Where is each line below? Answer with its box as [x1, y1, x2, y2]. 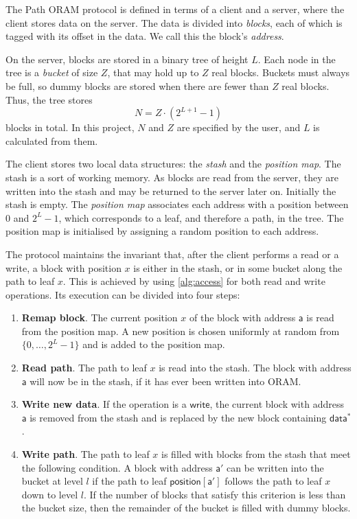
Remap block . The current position [21, 310, 178, 325]
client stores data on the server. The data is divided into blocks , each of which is [5, 15, 343, 30]
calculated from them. [5, 133, 98, 148]
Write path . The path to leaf [21, 447, 150, 461]
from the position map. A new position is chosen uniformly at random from [21, 323, 340, 338]
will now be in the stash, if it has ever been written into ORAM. [30, 373, 301, 388]
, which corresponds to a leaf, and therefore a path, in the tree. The [58, 210, 344, 224]
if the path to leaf [92, 474, 167, 488]
